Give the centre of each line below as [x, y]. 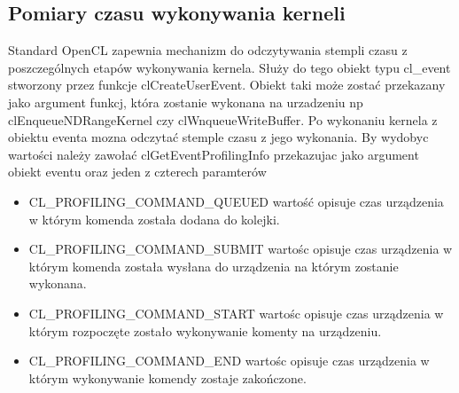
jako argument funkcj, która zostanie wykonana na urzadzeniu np [186, 102]
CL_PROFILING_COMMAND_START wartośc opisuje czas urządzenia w [236, 313]
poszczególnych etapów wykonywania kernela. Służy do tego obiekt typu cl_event [229, 67]
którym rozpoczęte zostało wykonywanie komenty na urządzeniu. [205, 330]
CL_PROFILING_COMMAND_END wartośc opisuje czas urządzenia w [229, 361]
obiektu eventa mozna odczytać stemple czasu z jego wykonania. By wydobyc [218, 137]
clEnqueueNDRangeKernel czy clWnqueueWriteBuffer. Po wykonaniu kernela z [223, 119]
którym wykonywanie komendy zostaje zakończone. [167, 377]
